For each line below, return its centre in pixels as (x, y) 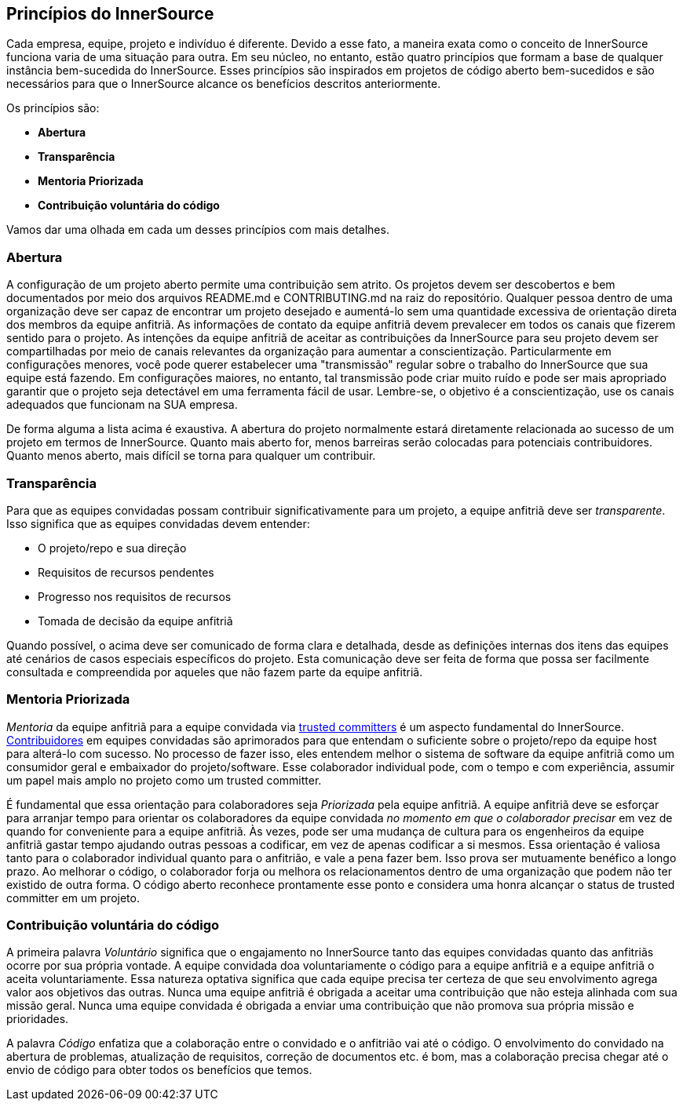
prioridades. (38, 1019)
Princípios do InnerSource (110, 14)
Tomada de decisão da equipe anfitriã (135, 621)
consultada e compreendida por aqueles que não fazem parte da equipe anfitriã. (215, 672)
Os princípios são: (53, 108)
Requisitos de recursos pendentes (126, 572)
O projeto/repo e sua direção (112, 548)
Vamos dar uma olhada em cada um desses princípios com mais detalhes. (198, 230)
